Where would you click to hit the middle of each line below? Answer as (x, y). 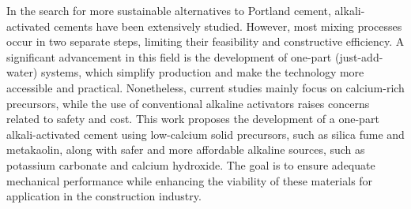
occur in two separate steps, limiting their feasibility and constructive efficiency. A (205, 41)
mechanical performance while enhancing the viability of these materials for (190, 180)
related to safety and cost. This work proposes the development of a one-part (193, 119)
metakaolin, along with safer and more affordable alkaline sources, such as (186, 149)
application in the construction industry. (104, 196)
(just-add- (359, 56)
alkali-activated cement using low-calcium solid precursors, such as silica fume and (205, 134)
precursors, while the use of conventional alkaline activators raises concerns (188, 103)
